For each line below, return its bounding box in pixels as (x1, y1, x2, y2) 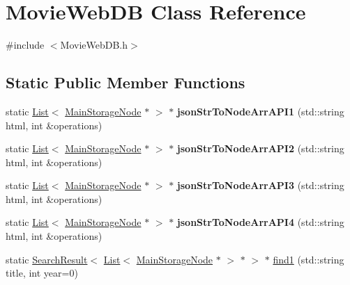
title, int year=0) (6, 266, 78, 280)
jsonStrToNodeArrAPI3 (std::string (176, 178, 344, 193)
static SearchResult (6, 252, 88, 266)
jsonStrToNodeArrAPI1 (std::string (176, 104, 344, 118)
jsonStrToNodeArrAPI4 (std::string (176, 215, 344, 229)
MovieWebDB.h (60, 38, 128, 52)
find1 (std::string (273, 252, 344, 266)
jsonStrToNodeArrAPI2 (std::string (176, 141, 344, 156)
